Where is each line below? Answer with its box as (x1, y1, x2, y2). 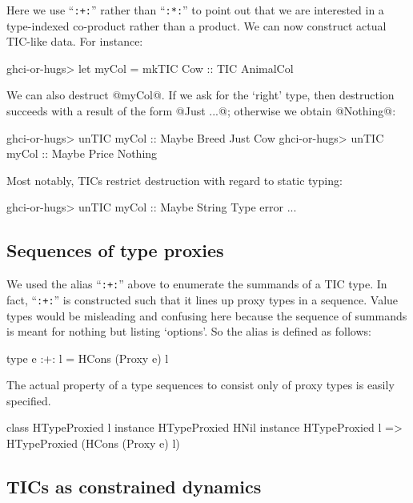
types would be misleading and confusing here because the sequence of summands (6, 307, 407, 324)
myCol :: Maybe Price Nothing (6, 145, 158, 162)
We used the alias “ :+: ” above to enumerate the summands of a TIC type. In (6, 276, 387, 292)
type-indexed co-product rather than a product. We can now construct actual (6, 17, 387, 34)
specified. (6, 392, 51, 408)
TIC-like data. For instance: (6, 33, 143, 50)
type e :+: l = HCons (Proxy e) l (6, 349, 169, 366)
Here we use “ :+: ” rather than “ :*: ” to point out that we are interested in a (6, 2, 384, 18)
